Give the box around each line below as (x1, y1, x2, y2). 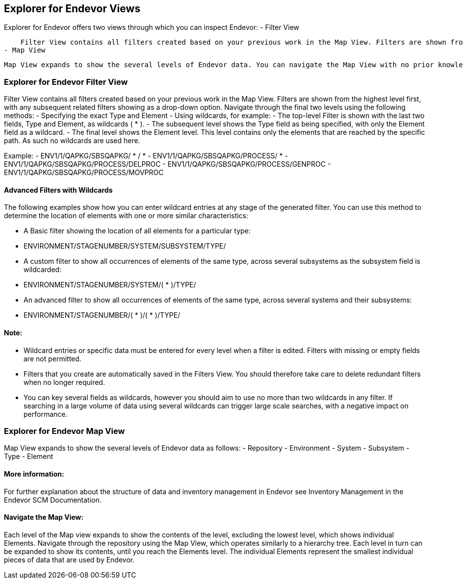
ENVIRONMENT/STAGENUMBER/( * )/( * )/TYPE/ (24, 311, 180, 320)
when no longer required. (24, 378, 105, 386)
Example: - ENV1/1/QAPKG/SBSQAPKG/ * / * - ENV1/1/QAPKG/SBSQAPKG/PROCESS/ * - (4, 152, 288, 160)
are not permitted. (24, 354, 81, 363)
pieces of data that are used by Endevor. (4, 555, 135, 564)
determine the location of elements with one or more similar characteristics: (4, 211, 249, 220)
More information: (4, 469, 64, 478)
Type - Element (4, 452, 53, 461)
